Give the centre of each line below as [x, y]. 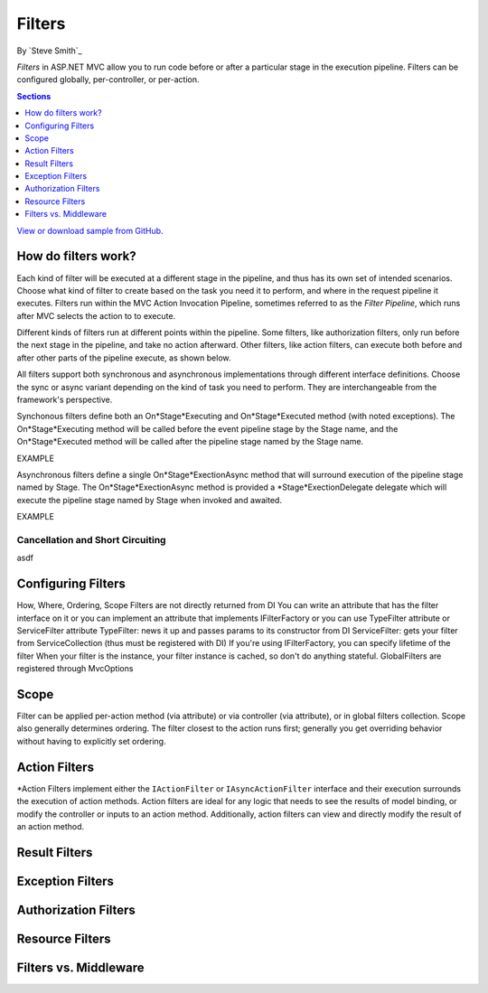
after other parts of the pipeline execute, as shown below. [124, 358]
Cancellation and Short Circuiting [91, 539]
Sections [34, 96]
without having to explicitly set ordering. [91, 741]
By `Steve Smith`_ [49, 51]
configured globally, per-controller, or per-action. [108, 80]
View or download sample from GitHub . [90, 230]
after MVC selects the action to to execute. [96, 315]
